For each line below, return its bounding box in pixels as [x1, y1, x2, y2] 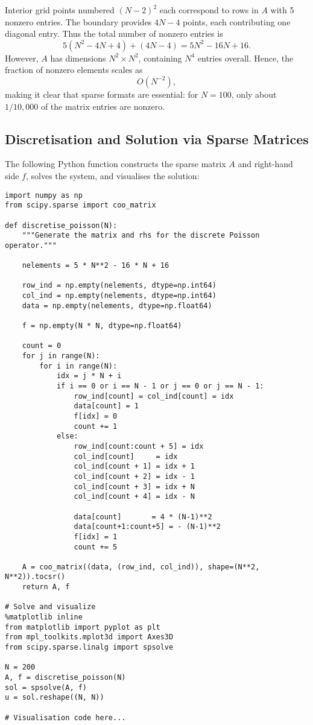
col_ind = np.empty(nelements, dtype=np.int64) [22, 291, 217, 300]
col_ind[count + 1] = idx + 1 [74, 462, 195, 471]
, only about [231, 87, 277, 100]
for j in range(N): [22, 352, 100, 361]
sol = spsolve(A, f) [5, 683, 87, 692]
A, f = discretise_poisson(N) [5, 673, 126, 682]
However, [5, 51, 39, 64]
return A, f [22, 583, 70, 592]
